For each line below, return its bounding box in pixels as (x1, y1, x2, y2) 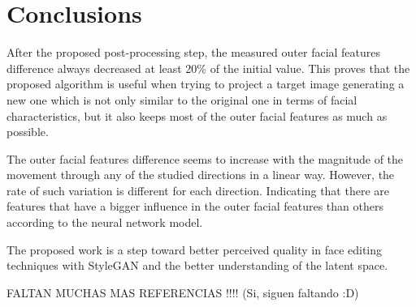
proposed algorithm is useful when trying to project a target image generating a (6, 75, 405, 92)
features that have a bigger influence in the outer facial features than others (6, 198, 383, 215)
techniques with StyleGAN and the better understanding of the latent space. (6, 257, 388, 274)
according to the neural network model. (6, 214, 203, 231)
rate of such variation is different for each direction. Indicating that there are (6, 181, 389, 198)
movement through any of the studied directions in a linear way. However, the (6, 166, 395, 183)
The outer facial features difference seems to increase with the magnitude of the (6, 150, 404, 167)
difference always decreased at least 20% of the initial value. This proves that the (6, 59, 410, 76)
